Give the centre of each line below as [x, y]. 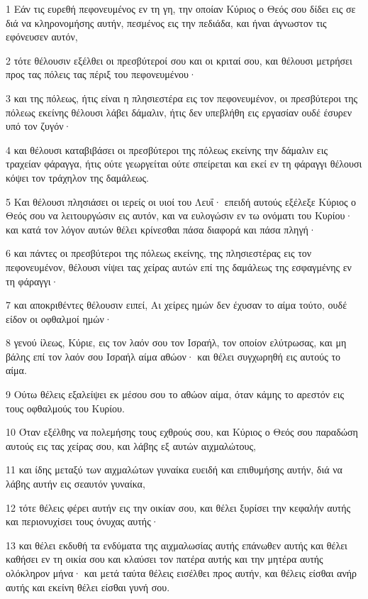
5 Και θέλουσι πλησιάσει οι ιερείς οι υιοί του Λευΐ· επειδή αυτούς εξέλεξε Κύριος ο [181, 201]
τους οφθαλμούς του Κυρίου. [65, 408]
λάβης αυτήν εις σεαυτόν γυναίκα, [76, 484]
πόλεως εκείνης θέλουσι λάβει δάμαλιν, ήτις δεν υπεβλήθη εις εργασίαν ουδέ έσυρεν [179, 112]
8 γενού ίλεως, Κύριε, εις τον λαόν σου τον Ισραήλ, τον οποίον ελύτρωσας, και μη [176, 342]
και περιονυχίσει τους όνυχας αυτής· [82, 521]
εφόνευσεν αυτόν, [42, 37]
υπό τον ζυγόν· [39, 126]
